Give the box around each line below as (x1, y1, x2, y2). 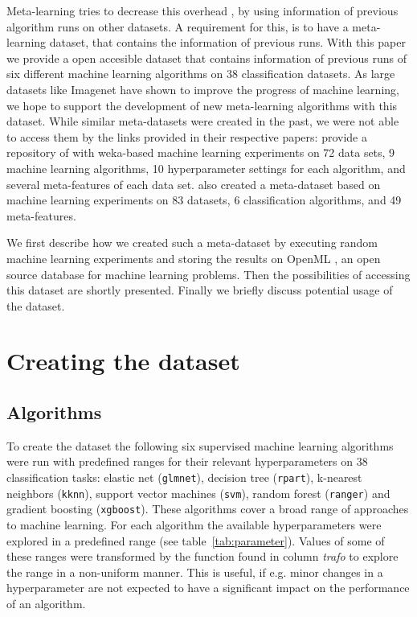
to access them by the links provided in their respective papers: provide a (6, 128, 367, 145)
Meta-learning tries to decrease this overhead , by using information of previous (6, 2, 399, 19)
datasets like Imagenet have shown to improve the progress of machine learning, (6, 80, 399, 97)
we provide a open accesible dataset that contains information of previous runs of (6, 49, 407, 66)
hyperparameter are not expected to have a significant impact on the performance (6, 579, 410, 596)
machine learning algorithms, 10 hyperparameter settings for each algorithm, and (6, 159, 406, 176)
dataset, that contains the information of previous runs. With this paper (49, 34, 406, 51)
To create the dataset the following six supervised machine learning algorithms (6, 437, 394, 454)
